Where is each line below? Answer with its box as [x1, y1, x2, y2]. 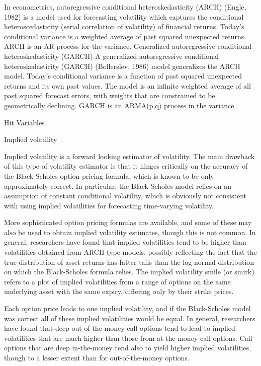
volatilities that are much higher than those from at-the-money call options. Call [4, 332, 252, 343]
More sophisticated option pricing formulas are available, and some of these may [4, 217, 252, 228]
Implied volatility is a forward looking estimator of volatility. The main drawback [4, 151, 255, 161]
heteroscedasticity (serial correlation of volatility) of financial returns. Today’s [4, 21, 244, 32]
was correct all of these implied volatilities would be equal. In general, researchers [4, 313, 255, 323]
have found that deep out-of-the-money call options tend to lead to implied [4, 323, 235, 333]
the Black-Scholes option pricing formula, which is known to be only [4, 170, 214, 181]
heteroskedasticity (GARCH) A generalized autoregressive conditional [4, 50, 219, 61]
